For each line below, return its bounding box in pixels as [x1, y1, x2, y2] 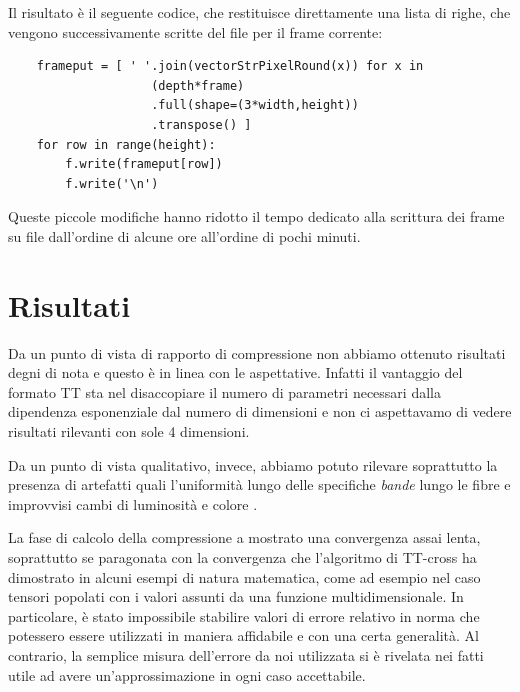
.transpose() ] [151, 117, 252, 132]
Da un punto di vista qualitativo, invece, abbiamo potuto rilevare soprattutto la [8, 454, 498, 475]
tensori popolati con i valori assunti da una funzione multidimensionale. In [8, 586, 464, 607]
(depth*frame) [151, 78, 245, 93]
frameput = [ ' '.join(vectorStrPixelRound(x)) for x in [36, 59, 424, 74]
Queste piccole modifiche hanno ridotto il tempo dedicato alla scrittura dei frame [8, 206, 505, 227]
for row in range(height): [36, 137, 216, 152]
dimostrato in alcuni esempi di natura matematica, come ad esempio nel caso [8, 566, 481, 587]
